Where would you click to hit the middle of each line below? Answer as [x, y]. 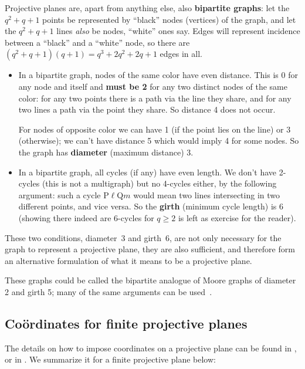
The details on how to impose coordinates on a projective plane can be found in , [151, 348]
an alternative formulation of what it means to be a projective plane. [128, 260]
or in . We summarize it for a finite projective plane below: [110, 359]
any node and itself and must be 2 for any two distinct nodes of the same [153, 86]
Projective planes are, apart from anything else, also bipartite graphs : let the [147, 8]
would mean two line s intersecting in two [207, 194]
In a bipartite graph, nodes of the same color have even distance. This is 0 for [158, 75]
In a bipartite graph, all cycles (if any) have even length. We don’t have [148, 172]
